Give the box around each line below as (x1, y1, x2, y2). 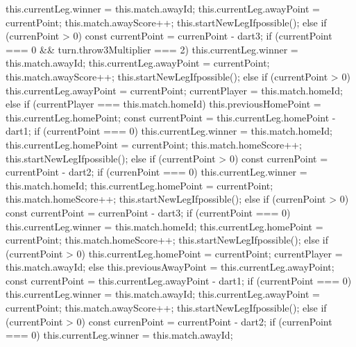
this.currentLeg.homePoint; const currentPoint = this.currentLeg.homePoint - (6, 110, 336, 124)
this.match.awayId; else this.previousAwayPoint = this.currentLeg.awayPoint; (6, 260, 334, 274)
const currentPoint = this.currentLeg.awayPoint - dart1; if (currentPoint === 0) (6, 273, 352, 287)
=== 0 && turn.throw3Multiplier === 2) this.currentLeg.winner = (6, 42, 298, 56)
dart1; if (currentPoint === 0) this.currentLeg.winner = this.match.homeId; (6, 124, 333, 138)
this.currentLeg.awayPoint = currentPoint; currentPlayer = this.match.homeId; (6, 83, 343, 97)
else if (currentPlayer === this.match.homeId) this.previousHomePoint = (6, 96, 321, 111)
